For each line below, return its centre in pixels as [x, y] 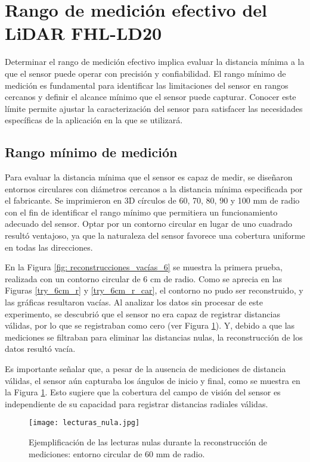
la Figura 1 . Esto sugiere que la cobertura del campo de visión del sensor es [143, 392]
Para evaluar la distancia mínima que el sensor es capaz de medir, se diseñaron [149, 177]
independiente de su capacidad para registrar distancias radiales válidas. [137, 403]
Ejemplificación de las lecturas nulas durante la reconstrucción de [148, 442]
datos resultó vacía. [40, 349]
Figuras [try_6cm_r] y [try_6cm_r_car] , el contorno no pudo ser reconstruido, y [154, 290]
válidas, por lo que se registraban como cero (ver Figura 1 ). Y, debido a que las [150, 325]
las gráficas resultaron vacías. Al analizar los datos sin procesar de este [134, 302]
